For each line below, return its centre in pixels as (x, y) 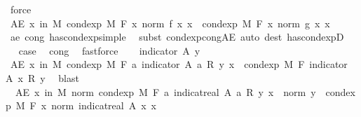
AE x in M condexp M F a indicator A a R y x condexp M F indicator (179, 64)
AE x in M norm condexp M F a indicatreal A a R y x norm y (165, 91)
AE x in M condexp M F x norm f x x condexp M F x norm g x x (170, 23)
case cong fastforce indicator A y (109, 50)
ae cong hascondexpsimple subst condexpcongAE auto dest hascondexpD (177, 37)
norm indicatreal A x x (104, 105)
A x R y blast (42, 77)
